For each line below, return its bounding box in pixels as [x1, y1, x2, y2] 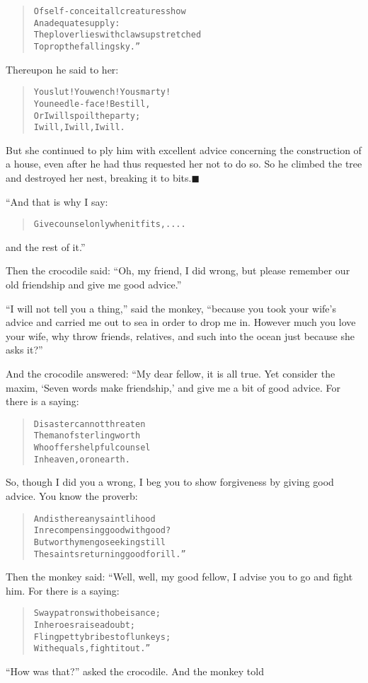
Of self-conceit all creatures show [33, 6, 186, 16]
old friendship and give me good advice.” [6, 277, 182, 292]
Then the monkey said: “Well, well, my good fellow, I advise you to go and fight [6, 569, 353, 584]
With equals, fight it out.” [33, 643, 151, 654]
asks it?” [6, 342, 43, 357]
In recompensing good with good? [33, 525, 171, 536]
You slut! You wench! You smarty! [33, 87, 171, 98]
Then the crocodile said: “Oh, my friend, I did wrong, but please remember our [6, 263, 350, 278]
